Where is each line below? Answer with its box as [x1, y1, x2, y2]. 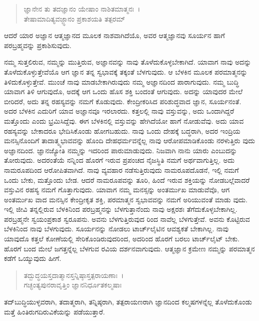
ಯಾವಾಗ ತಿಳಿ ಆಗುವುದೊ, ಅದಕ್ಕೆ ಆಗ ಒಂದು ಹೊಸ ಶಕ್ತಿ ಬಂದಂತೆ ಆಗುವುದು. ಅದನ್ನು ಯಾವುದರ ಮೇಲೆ [4, 86, 243, 97]
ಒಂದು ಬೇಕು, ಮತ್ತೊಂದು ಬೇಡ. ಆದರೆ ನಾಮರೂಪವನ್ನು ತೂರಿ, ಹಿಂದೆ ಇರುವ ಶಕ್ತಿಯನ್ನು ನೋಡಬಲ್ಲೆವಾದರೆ [4, 174, 250, 185]
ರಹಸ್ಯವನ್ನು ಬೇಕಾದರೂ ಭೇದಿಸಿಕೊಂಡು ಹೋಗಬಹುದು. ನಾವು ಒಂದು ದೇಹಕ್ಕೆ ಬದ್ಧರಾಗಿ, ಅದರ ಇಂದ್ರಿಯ [4, 125, 241, 136]
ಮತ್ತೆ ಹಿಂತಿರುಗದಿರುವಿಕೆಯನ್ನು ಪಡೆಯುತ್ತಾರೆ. [4, 306, 105, 316]
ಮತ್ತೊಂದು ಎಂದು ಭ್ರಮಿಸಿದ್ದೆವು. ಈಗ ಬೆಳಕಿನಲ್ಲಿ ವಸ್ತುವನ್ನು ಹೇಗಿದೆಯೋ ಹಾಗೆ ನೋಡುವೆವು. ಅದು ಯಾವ [4, 115, 244, 126]
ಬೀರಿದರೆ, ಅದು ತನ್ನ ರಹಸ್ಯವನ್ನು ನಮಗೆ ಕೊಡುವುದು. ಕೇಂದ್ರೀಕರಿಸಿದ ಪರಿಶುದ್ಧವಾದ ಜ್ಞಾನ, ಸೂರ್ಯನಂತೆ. [4, 96, 242, 106]
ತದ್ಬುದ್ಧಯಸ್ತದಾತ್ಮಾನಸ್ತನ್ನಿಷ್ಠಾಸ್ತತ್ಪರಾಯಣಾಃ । [23, 269, 124, 280]
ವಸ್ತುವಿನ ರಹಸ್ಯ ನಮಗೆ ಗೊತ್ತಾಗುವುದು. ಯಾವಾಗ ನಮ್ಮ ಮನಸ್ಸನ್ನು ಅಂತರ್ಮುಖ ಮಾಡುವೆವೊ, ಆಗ [4, 184, 230, 195]
